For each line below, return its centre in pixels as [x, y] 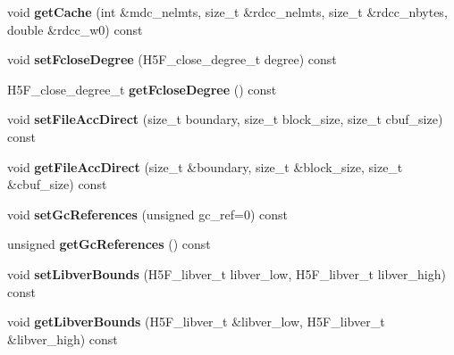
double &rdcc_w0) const [75, 29]
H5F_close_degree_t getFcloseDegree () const [142, 89]
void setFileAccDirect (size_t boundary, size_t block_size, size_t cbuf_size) [225, 119]
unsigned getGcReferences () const [109, 244]
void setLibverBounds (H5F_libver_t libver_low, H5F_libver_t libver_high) [227, 273]
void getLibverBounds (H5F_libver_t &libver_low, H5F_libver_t [196, 322]
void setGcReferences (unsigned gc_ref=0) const [147, 214]
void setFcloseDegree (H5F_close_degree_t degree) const [172, 59]
